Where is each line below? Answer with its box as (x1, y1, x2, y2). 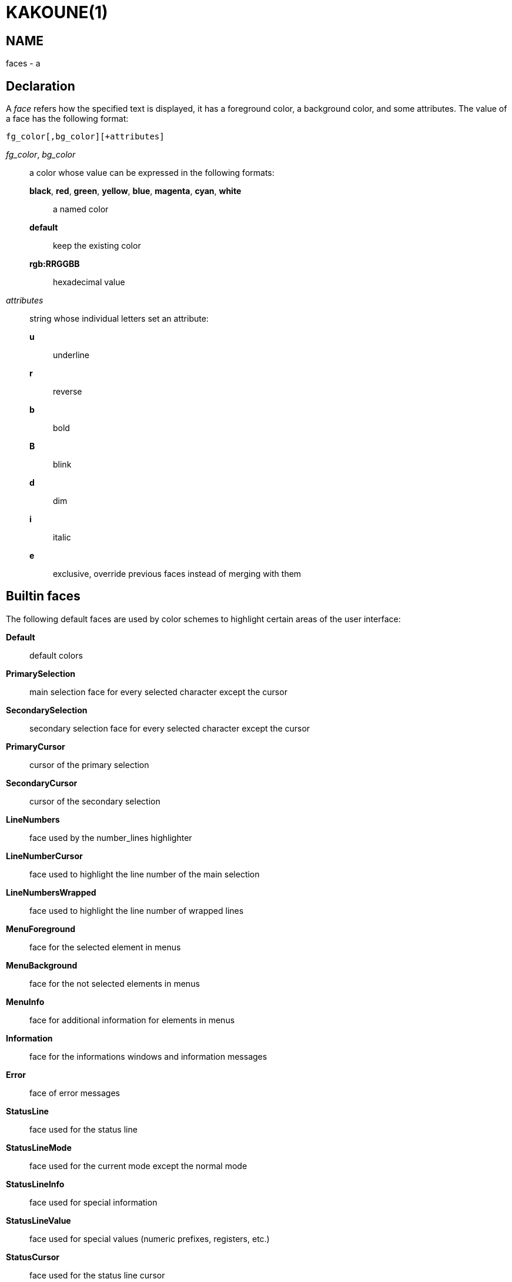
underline (53, 350, 89, 360)
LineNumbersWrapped (6, 887, 96, 897)
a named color (53, 204, 109, 215)
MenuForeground (6, 923, 75, 934)
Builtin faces (6, 589, 81, 604)
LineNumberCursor (6, 850, 83, 861)
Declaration (6, 78, 75, 94)
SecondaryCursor (6, 777, 78, 788)
